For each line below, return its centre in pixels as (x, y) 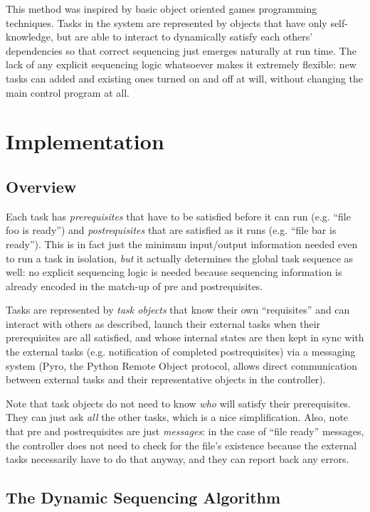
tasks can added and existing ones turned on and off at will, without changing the (185, 78)
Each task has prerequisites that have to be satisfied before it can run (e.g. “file (178, 216)
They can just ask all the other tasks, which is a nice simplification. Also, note (177, 417)
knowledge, (30, 37)
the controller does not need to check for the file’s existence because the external (181, 445)
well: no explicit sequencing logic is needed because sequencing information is (174, 272)
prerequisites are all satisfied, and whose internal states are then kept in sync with (185, 337)
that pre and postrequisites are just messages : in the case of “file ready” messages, (185, 431)
